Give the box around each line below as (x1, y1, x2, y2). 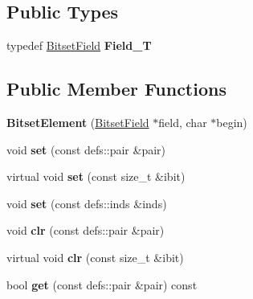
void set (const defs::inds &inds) (6, 195, 167, 211)
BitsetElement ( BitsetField (6, 114, 149, 130)
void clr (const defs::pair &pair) (6, 222, 165, 239)
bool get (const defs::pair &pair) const (6, 276, 198, 293)
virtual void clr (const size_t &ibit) (6, 248, 184, 265)
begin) (216, 114, 247, 130)
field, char (158, 114, 207, 130)
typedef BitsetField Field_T (6, 37, 152, 54)
